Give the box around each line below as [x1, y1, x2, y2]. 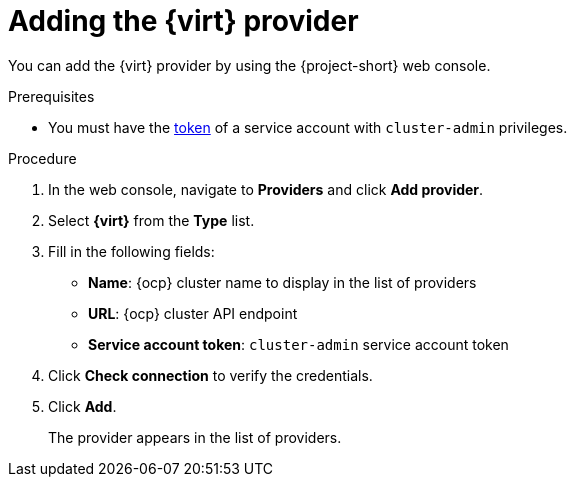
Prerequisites [8, 87, 95, 105]
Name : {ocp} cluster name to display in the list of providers [88, 273, 477, 291]
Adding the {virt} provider [8, 4, 359, 38]
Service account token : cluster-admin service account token [88, 335, 509, 353]
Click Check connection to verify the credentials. [48, 366, 373, 384]
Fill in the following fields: [48, 242, 215, 260]
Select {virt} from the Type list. [48, 211, 255, 229]
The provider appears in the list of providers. [48, 428, 342, 446]
